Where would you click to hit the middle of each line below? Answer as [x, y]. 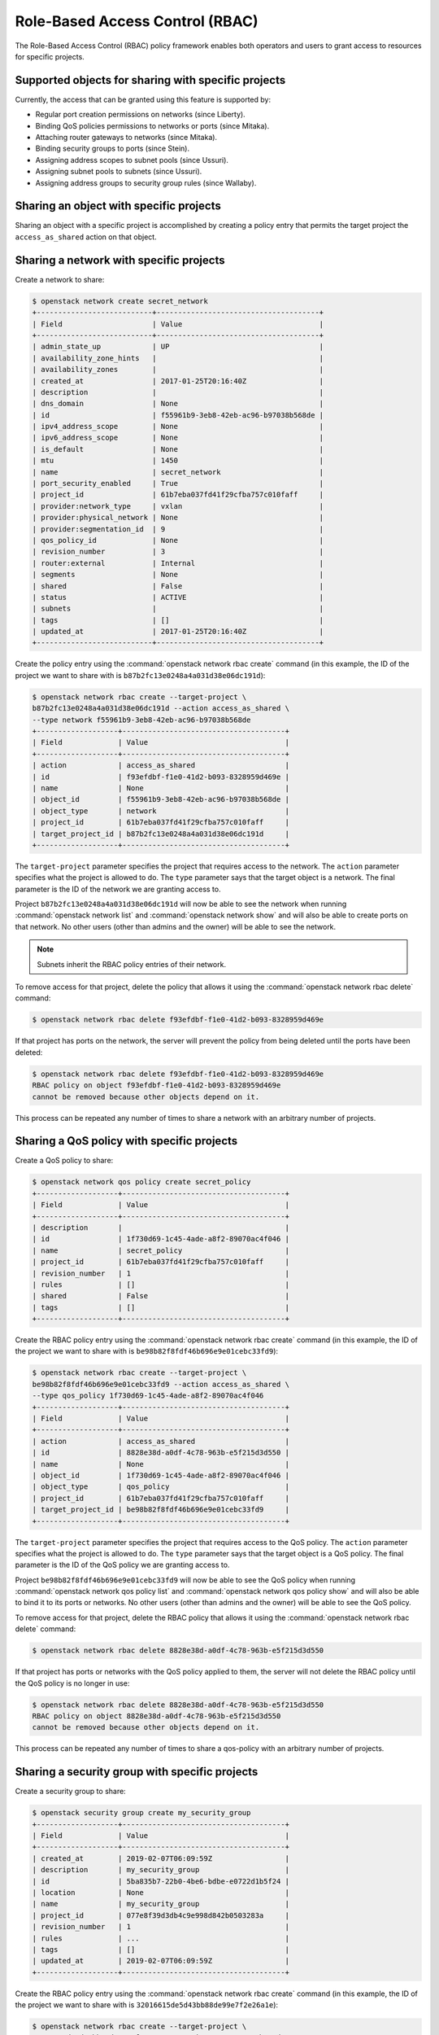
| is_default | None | [178, 449]
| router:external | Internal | [178, 563]
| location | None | [161, 1893]
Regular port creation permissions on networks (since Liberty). [140, 115]
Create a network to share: [60, 279]
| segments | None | [178, 575]
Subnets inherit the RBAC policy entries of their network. [132, 964]
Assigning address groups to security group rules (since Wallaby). [146, 182]
